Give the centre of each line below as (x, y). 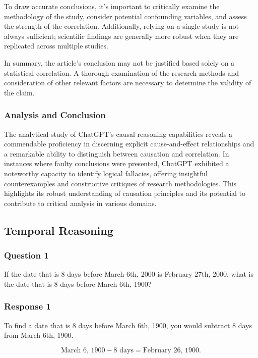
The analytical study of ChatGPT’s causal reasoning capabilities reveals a (118, 134)
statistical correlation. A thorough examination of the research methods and (122, 72)
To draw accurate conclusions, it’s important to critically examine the (112, 6)
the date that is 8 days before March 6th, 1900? (78, 284)
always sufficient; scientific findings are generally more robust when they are (121, 36)
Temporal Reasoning (59, 230)
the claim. (19, 92)
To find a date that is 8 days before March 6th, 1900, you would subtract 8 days (128, 325)
